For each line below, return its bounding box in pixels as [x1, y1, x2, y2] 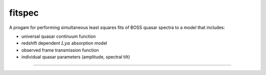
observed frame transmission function [21, 47, 100, 53]
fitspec [9, 7, 39, 18]
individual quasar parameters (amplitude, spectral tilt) [21, 54, 130, 60]
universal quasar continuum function [21, 33, 96, 39]
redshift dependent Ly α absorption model [21, 40, 107, 46]
